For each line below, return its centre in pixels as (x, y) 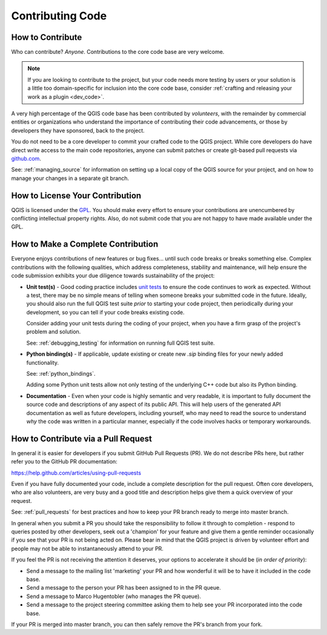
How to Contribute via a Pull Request (82, 438)
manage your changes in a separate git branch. (70, 178)
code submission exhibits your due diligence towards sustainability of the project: (113, 276)
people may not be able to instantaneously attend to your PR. (87, 548)
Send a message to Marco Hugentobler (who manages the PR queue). (114, 596)
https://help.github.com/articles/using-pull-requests (76, 473)
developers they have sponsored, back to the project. (78, 130)
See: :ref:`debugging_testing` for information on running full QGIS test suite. (121, 343)
